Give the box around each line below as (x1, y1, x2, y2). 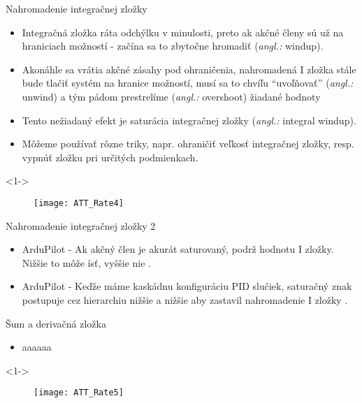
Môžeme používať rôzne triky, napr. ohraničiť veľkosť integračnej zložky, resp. (22, 136, 354, 151)
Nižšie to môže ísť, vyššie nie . (22, 255, 152, 270)
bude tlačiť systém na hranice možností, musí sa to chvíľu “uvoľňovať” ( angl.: (22, 75, 354, 90)
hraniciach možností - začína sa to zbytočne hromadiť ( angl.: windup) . (22, 38, 324, 53)
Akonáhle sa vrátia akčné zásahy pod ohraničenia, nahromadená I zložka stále (22, 61, 356, 76)
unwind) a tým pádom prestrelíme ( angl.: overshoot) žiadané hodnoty (22, 89, 321, 103)
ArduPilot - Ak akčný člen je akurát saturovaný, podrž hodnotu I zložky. (22, 242, 334, 256)
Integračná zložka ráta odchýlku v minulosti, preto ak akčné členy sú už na (22, 24, 344, 39)
